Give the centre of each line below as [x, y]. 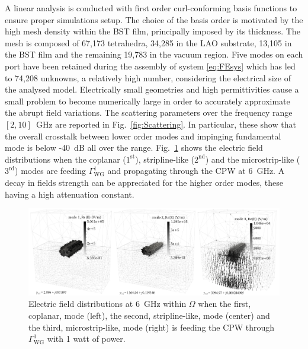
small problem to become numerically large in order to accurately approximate [147, 101]
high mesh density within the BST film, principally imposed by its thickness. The [153, 31]
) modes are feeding [50, 171]
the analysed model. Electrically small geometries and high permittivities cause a [152, 89]
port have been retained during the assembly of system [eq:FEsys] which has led [150, 66]
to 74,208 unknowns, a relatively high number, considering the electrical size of [148, 77]
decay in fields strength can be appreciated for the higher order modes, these [144, 182]
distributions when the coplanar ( [65, 159]
